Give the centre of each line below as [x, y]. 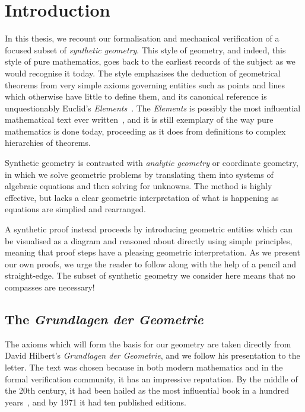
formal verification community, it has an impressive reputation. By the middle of [151, 379]
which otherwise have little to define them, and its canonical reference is [136, 96]
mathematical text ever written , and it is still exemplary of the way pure [139, 119]
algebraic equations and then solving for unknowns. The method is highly [139, 186]
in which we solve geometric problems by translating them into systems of [139, 174]
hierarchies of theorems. [48, 143]
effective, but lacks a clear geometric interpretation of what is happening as [142, 197]
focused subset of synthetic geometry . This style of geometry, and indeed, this [145, 49]
